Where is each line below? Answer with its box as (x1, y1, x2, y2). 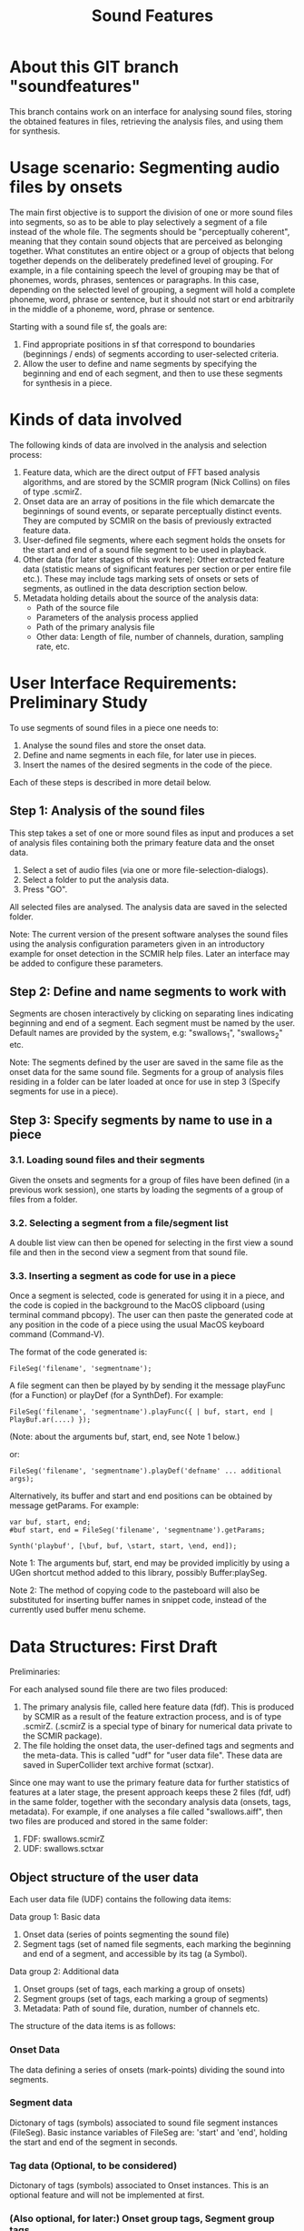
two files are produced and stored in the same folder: (9, 1816, 209, 1827)
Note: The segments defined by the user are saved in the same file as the (9, 1057, 284, 1068)
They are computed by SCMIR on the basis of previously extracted (22, 515, 272, 526)
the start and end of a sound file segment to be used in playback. (22, 543, 268, 555)
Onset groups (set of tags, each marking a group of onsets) (22, 1983, 246, 1994)
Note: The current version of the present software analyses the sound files (9, 928, 289, 939)
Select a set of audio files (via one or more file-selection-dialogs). (22, 864, 270, 875)
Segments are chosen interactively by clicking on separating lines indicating (9, 1008, 294, 1019)
